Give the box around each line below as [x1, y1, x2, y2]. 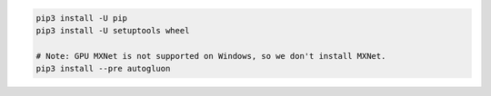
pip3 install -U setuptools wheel [35, 25, 190, 35]
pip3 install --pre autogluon [35, 63, 171, 74]
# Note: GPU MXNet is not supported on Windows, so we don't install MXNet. [35, 51, 386, 61]
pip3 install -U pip [35, 13, 127, 23]
